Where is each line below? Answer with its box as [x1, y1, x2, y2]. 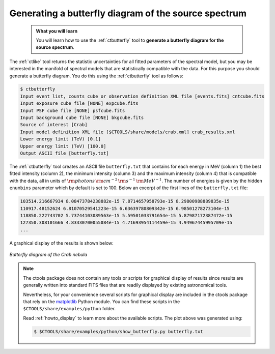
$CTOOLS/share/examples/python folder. [23, 306, 116, 312]
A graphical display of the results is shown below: [9, 240, 114, 246]
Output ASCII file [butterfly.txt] [20, 151, 109, 156]
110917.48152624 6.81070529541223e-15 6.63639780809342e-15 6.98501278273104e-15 [20, 205, 230, 211]
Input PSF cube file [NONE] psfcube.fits [20, 107, 125, 113]
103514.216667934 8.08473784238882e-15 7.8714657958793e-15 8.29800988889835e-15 [20, 198, 230, 204]
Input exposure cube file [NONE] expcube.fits [20, 101, 139, 106]
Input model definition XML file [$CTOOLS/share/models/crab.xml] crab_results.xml [20, 129, 235, 135]
